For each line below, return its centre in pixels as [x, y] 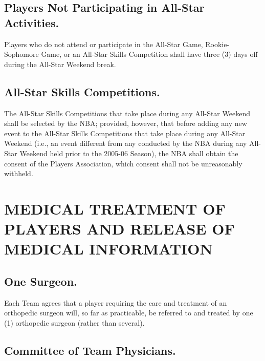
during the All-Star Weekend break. [60, 64]
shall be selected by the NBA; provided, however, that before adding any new [126, 123]
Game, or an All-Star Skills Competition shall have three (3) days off [149, 54]
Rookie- [217, 44]
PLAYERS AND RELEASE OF [119, 229]
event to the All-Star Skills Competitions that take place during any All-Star [125, 133]
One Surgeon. [41, 281]
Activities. [32, 22]
